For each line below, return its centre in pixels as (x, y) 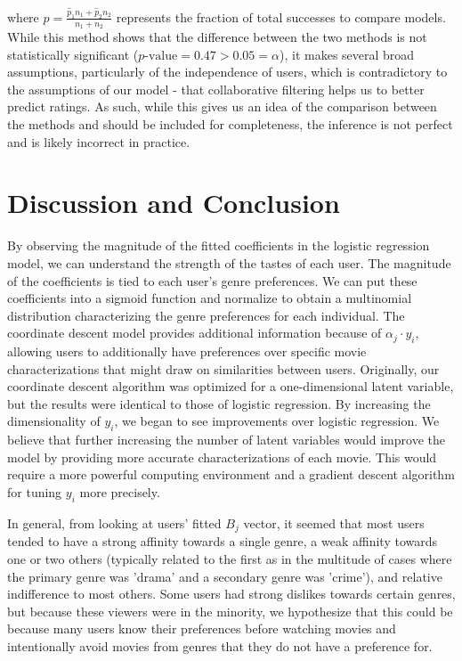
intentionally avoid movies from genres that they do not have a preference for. (220, 645)
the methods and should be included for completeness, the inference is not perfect (230, 124)
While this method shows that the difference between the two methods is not (217, 37)
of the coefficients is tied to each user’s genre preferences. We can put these (212, 280)
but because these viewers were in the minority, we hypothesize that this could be (230, 611)
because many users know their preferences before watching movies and (202, 628)
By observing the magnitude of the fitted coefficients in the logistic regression (219, 245)
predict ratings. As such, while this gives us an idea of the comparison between (222, 106)
